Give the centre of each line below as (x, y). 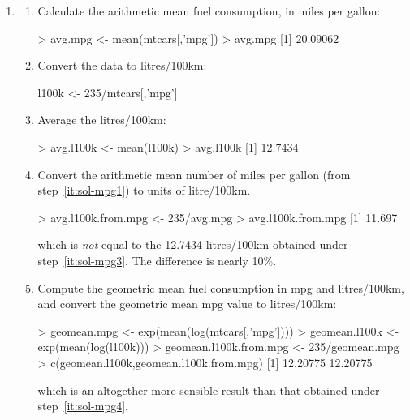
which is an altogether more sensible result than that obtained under (209, 390)
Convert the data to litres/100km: (122, 65)
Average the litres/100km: (102, 120)
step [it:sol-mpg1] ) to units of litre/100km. (144, 190)
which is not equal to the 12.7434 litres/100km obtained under (193, 244)
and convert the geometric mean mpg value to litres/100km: (187, 304)
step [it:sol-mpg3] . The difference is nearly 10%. (157, 260)
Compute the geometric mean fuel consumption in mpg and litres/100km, (221, 287)
